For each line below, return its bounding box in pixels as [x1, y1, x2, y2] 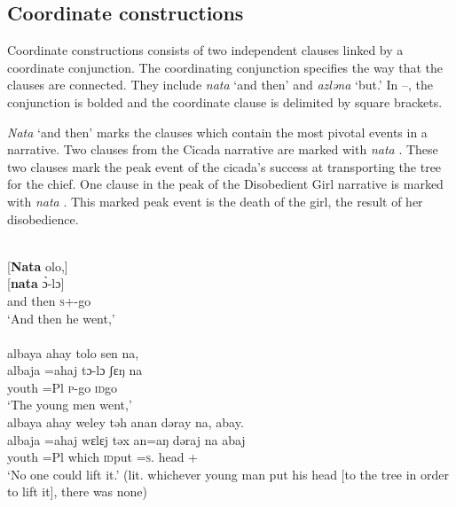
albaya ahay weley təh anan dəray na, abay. [7, 413, 244, 432]
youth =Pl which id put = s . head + [7, 448, 199, 466]
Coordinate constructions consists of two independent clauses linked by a [7, 41, 404, 59]
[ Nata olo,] [7, 256, 68, 275]
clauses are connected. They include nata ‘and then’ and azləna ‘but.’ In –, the [7, 75, 433, 94]
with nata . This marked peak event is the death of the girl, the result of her [7, 191, 423, 210]
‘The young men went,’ [7, 395, 132, 414]
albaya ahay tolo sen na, [7, 343, 139, 362]
